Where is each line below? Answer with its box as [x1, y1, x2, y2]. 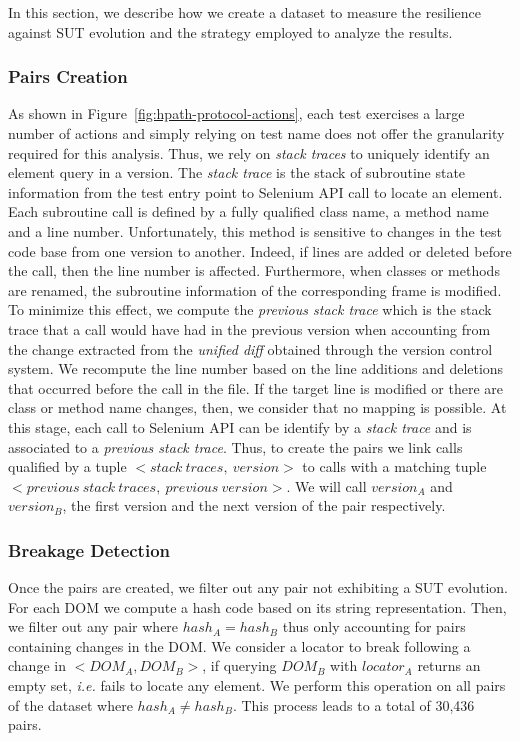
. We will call [286, 475, 367, 496]
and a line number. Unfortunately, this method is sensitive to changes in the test [8, 220, 503, 241]
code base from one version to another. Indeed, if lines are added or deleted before [8, 240, 512, 261]
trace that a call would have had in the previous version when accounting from [8, 318, 491, 339]
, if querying [202, 655, 277, 676]
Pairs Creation [8, 64, 128, 89]
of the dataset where [8, 694, 133, 715]
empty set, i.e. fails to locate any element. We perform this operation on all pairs [8, 675, 506, 696]
